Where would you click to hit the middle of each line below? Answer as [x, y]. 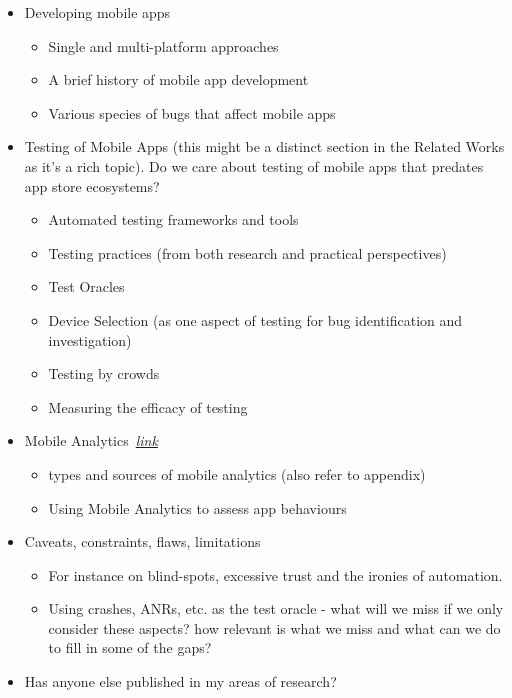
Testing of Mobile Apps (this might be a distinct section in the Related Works [264, 146]
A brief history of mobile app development [178, 79]
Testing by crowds [104, 373]
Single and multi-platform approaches [163, 45]
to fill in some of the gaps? [130, 647]
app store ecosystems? [92, 185]
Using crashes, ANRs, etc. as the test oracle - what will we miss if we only [276, 608]
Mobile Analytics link [91, 440]
